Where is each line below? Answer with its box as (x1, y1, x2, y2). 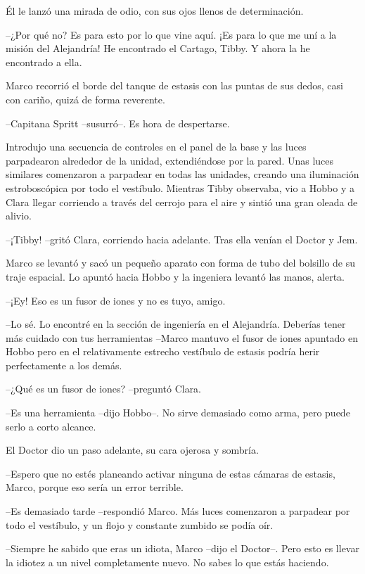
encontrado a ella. (6, 54, 82, 69)
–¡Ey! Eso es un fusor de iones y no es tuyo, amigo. (6, 293, 226, 307)
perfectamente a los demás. (6, 357, 122, 372)
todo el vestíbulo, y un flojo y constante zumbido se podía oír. (6, 517, 274, 532)
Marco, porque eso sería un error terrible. (6, 480, 184, 495)
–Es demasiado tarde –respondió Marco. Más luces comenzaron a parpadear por (6, 504, 350, 518)
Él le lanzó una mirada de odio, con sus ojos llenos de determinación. (6, 4, 304, 18)
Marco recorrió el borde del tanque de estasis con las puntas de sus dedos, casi (6, 78, 343, 93)
